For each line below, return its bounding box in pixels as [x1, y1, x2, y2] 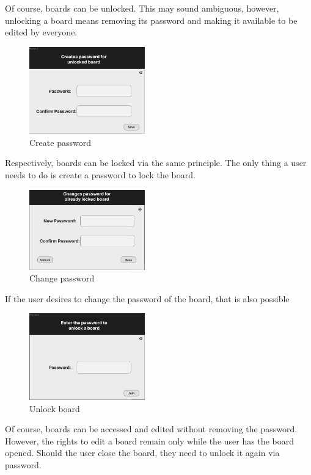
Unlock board [29, 402, 80, 415]
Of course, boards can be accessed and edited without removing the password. [5, 422, 298, 435]
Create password [29, 136, 91, 148]
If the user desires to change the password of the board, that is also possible [5, 292, 290, 305]
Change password [29, 272, 95, 285]
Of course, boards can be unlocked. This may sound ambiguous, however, [5, 2, 279, 14]
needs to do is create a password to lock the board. [5, 168, 196, 181]
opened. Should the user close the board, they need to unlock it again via [5, 446, 280, 459]
